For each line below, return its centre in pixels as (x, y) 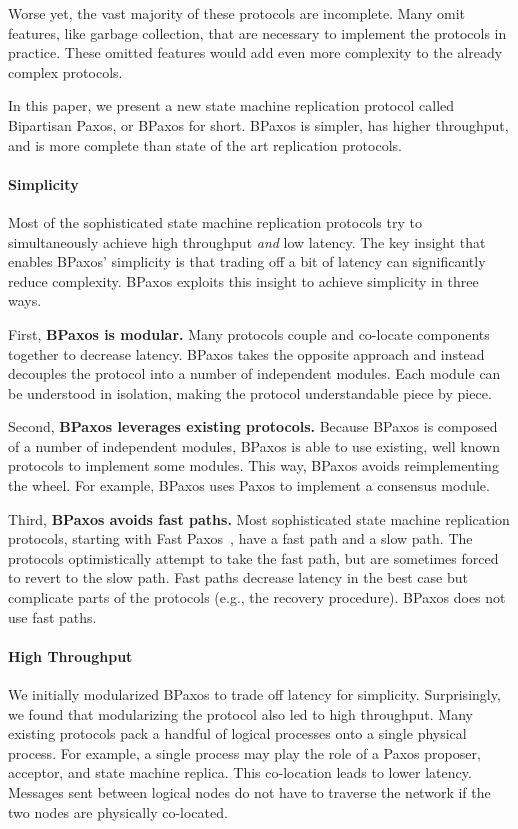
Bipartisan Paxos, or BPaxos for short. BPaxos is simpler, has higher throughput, (258, 124)
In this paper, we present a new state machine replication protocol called (231, 105)
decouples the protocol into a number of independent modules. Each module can (254, 373)
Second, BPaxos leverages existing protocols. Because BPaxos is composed (253, 426)
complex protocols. (65, 71)
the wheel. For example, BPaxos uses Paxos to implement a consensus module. (249, 485)
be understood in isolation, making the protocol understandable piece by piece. (250, 392)
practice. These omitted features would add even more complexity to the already (255, 52)
